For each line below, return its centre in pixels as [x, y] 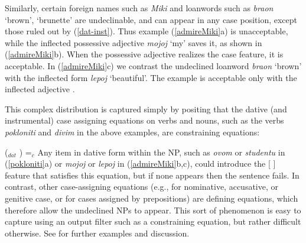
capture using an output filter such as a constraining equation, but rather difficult [153, 221]
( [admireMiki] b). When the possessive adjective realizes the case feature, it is [144, 54]
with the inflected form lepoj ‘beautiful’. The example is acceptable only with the [151, 77]
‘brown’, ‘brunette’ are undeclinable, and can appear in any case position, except [151, 19]
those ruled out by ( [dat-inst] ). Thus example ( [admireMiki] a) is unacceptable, [147, 31]
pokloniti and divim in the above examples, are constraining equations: [132, 132]
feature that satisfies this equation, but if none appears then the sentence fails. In [152, 175]
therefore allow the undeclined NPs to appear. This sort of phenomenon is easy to [153, 210]
